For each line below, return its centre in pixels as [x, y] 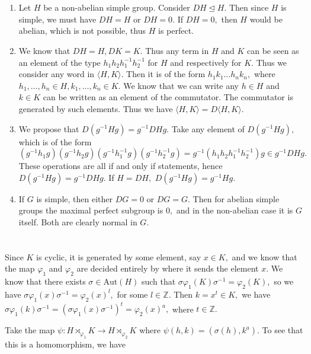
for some [132, 294]
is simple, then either [74, 198]
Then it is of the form [166, 74]
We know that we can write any [181, 85]
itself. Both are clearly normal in [78, 221]
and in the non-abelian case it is [235, 210]
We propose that [49, 128]
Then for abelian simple [236, 198]
